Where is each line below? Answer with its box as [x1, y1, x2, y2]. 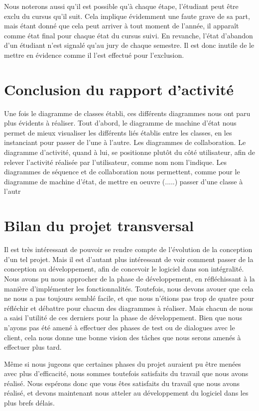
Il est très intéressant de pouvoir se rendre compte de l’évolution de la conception [4, 244, 253, 255]
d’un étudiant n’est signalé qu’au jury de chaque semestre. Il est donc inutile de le [4, 40, 255, 50]
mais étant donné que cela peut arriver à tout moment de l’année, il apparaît [4, 20, 239, 31]
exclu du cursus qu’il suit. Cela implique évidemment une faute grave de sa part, [4, 10, 250, 21]
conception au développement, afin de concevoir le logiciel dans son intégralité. [4, 264, 244, 274]
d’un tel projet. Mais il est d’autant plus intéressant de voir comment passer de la [4, 254, 254, 264]
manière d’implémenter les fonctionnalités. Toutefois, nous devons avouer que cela [4, 283, 254, 293]
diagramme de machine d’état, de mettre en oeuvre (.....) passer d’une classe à [4, 176, 243, 186]
